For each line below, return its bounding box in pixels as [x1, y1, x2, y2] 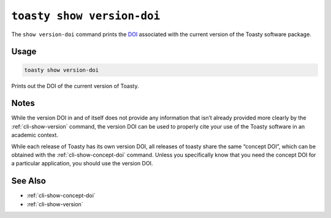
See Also [11, 176, 46, 186]
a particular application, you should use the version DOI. [11, 160, 153, 167]
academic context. [11, 132, 58, 139]
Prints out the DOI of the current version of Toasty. [11, 82, 139, 89]
